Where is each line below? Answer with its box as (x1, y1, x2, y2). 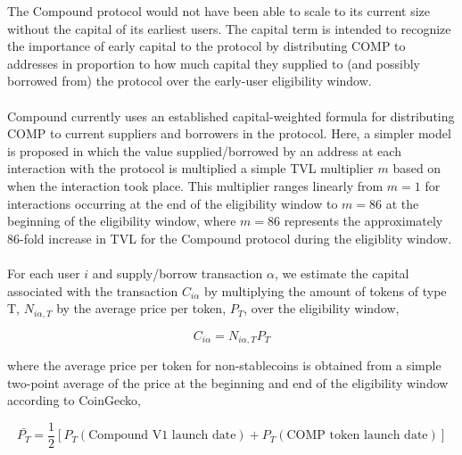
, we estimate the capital (274, 263, 409, 282)
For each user (7, 263, 80, 282)
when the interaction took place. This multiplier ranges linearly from (7, 176, 384, 194)
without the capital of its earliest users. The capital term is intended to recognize (7, 19, 451, 37)
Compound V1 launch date (88, 429, 236, 443)
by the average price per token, (56, 299, 227, 318)
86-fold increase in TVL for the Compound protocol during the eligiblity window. (7, 228, 452, 247)
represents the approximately (284, 211, 443, 230)
